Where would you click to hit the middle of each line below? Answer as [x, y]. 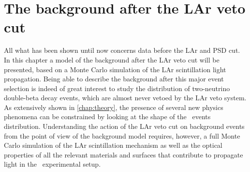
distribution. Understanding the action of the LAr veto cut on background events [124, 126]
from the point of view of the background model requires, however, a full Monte [122, 135]
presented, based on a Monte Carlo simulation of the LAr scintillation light [115, 69]
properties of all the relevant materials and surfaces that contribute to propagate [124, 154]
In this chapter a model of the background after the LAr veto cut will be [112, 59]
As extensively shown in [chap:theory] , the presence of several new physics [114, 107]
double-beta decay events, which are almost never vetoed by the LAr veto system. [125, 98]
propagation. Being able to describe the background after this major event [114, 79]
